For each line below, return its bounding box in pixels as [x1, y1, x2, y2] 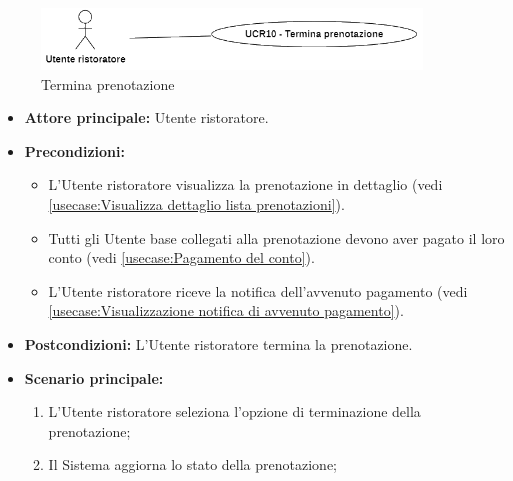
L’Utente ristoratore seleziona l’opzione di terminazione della [48, 401, 421, 422]
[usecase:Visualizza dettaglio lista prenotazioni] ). [48, 194, 345, 214]
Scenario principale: [24, 367, 164, 388]
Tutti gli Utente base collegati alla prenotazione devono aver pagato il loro [48, 227, 505, 248]
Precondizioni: [24, 140, 125, 161]
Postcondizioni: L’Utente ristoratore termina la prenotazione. [24, 333, 413, 354]
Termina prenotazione [41, 73, 175, 94]
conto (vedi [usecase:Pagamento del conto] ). [48, 247, 315, 268]
